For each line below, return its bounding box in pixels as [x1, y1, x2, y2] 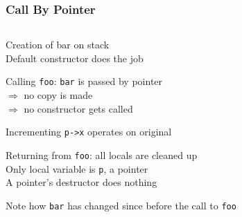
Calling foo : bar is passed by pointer [6, 74, 163, 88]
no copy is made [24, 88, 93, 102]
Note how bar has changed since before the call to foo [6, 198, 236, 212]
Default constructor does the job [6, 50, 144, 65]
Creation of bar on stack [6, 37, 110, 52]
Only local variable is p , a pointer [6, 161, 148, 176]
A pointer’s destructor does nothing [6, 175, 157, 189]
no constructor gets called [24, 101, 133, 115]
